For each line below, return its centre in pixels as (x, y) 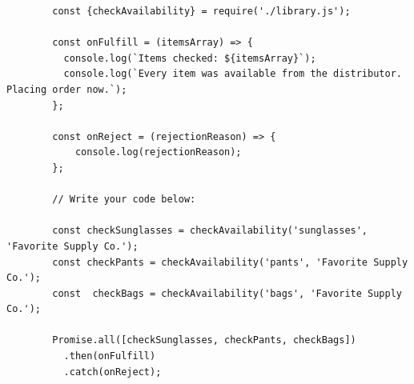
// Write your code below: (124, 200)
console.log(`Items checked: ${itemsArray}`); (190, 58)
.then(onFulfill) (110, 356)
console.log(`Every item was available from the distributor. (233, 74)
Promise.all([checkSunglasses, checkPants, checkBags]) (204, 340)
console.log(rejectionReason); (158, 152)
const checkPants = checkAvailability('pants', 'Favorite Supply (230, 262)
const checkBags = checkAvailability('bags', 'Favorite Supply (227, 293)
